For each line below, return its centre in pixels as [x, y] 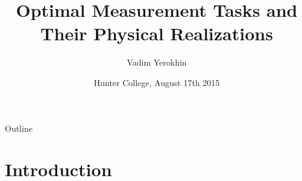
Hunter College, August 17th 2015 [157, 82]
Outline [19, 128]
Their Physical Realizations [157, 33]
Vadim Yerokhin [157, 62]
